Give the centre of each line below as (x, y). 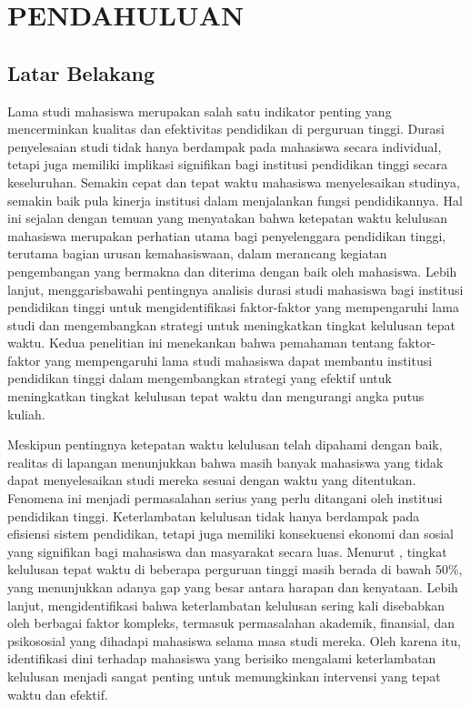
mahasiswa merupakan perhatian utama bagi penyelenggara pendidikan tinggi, (227, 235)
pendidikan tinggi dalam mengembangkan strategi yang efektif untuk (200, 378)
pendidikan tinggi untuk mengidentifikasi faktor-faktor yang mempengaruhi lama (233, 307)
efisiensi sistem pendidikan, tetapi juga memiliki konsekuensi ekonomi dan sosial (231, 534)
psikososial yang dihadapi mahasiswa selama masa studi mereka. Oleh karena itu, (234, 640)
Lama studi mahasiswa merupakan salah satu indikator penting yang (200, 111)
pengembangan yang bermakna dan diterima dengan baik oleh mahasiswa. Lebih (232, 271)
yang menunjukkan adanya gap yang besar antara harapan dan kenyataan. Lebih (233, 587)
